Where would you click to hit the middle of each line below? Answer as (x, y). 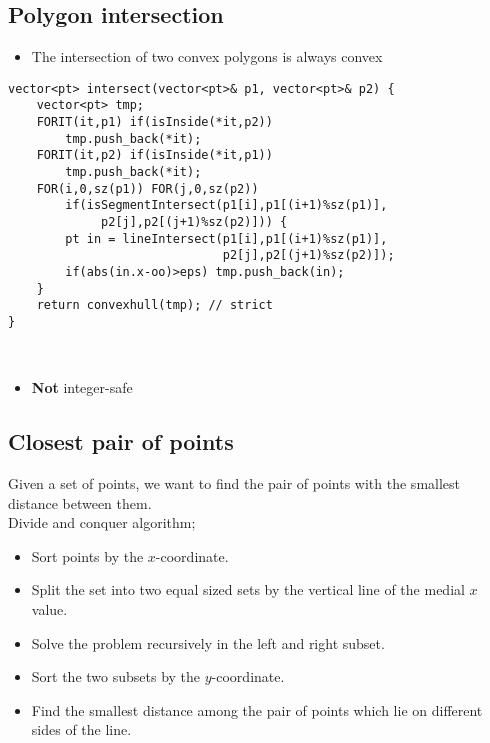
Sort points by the (87, 555)
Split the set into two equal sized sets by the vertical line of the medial (248, 589)
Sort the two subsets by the (116, 676)
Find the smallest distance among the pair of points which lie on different (257, 709)
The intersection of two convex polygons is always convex (207, 56)
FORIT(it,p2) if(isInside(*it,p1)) (154, 155)
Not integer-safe (82, 387)
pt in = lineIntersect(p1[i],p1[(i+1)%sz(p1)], (226, 238)
